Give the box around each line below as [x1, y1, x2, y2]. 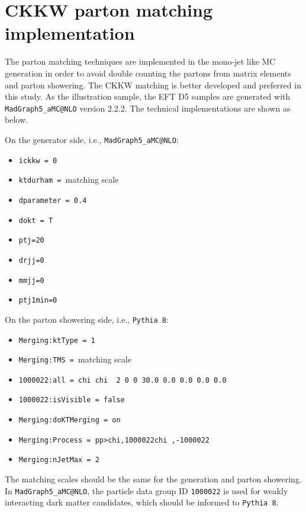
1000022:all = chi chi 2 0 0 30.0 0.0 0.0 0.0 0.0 [18, 376, 227, 384]
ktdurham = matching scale [18, 173, 119, 186]
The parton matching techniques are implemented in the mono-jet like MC [5, 55, 276, 68]
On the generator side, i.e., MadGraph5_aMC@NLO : [5, 133, 179, 145]
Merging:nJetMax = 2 [18, 456, 99, 465]
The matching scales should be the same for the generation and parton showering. [5, 473, 302, 485]
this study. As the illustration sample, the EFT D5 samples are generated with [5, 90, 291, 103]
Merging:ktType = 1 [18, 336, 95, 345]
